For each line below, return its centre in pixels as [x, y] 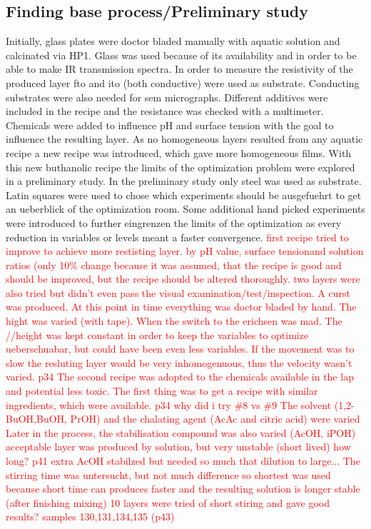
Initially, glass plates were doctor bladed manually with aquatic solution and [173, 41]
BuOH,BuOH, [36, 419]
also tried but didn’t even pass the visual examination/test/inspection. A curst [178, 292]
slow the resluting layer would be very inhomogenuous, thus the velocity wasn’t [179, 362]
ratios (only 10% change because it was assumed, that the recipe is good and [174, 264]
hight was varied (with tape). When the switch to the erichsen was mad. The [174, 321]
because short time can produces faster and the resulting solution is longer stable [183, 489]
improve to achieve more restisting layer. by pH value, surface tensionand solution [185, 251]
